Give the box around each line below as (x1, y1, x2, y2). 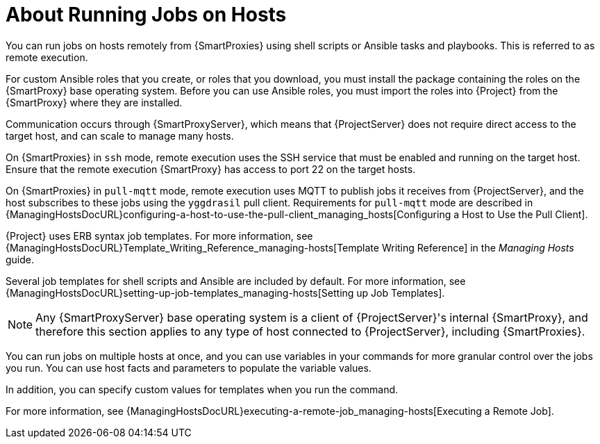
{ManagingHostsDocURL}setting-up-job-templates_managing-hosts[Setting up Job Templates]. (6, 286, 445, 299)
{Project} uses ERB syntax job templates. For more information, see (6, 229, 313, 242)
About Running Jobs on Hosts (6, 3, 287, 26)
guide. (6, 253, 35, 265)
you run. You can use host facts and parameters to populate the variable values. (6, 361, 372, 374)
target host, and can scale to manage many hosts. (6, 129, 234, 142)
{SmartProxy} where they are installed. (6, 96, 183, 108)
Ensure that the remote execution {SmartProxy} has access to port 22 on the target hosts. (6, 163, 416, 175)
